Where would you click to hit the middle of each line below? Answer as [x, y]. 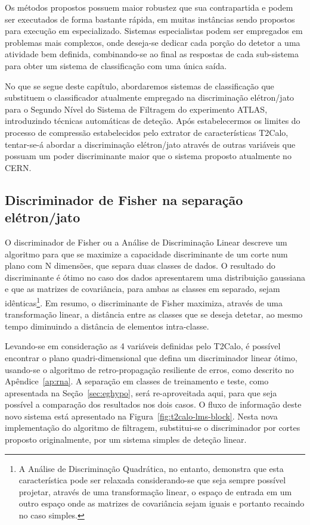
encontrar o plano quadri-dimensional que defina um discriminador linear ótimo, [151, 357]
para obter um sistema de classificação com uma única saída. [116, 65]
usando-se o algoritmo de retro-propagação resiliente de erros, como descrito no [149, 369]
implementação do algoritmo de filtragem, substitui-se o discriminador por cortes [153, 428]
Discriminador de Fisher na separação [124, 199]
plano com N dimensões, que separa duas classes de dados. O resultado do [140, 265]
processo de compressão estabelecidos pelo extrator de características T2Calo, [147, 132]
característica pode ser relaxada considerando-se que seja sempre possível [152, 480]
